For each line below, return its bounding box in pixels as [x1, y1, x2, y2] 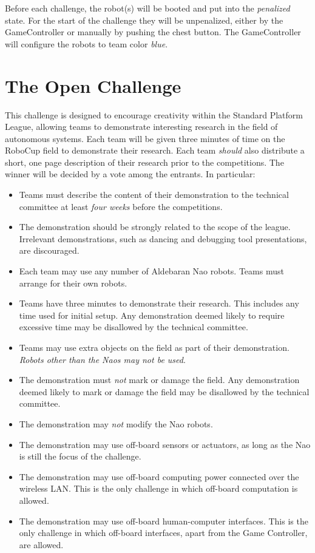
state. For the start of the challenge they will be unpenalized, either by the [5, 13, 283, 26]
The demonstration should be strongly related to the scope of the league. [19, 220, 291, 233]
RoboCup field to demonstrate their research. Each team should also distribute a [5, 144, 305, 157]
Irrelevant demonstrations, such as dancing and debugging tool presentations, [19, 232, 307, 245]
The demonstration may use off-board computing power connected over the [19, 470, 299, 483]
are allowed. [19, 538, 64, 551]
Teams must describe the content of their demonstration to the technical [19, 188, 289, 201]
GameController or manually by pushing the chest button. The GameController [5, 25, 301, 38]
